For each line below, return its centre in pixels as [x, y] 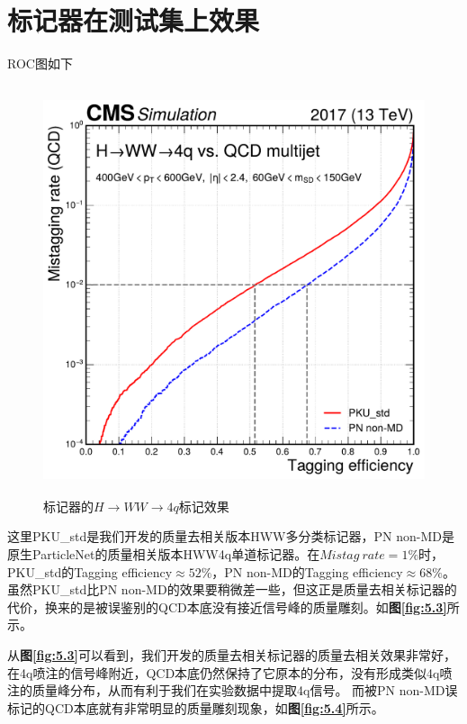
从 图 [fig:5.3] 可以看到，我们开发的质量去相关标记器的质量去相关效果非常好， [232, 655]
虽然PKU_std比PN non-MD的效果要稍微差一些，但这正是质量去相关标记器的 [232, 589]
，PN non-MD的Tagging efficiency [307, 571]
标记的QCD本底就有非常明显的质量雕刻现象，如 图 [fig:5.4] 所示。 [196, 707]
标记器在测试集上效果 [134, 20]
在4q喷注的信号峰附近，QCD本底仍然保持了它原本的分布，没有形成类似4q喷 [230, 672]
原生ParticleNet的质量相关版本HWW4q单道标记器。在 [164, 554]
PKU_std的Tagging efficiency [90, 571]
